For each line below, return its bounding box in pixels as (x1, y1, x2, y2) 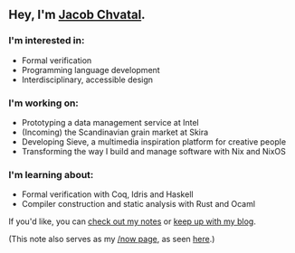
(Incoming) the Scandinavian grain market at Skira (21, 126, 209, 137)
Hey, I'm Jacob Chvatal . (8, 7, 146, 23)
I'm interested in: (8, 34, 85, 47)
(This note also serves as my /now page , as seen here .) (8, 234, 215, 245)
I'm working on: (8, 97, 79, 109)
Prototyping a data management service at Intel (21, 117, 200, 127)
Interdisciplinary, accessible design (21, 74, 154, 85)
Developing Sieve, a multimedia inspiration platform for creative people (21, 136, 287, 147)
